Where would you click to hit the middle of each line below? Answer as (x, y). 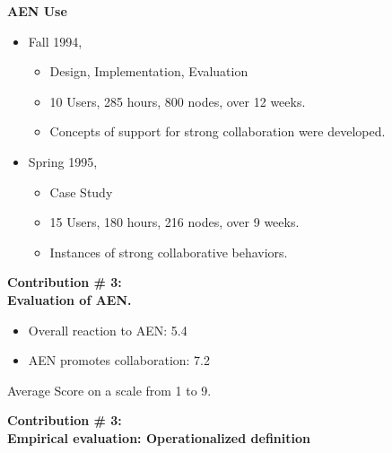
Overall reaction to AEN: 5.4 (108, 330)
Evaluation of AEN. (70, 299)
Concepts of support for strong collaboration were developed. (218, 131)
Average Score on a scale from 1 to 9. (109, 390)
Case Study (81, 192)
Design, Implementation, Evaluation (149, 71)
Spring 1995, (63, 161)
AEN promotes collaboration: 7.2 (119, 360)
